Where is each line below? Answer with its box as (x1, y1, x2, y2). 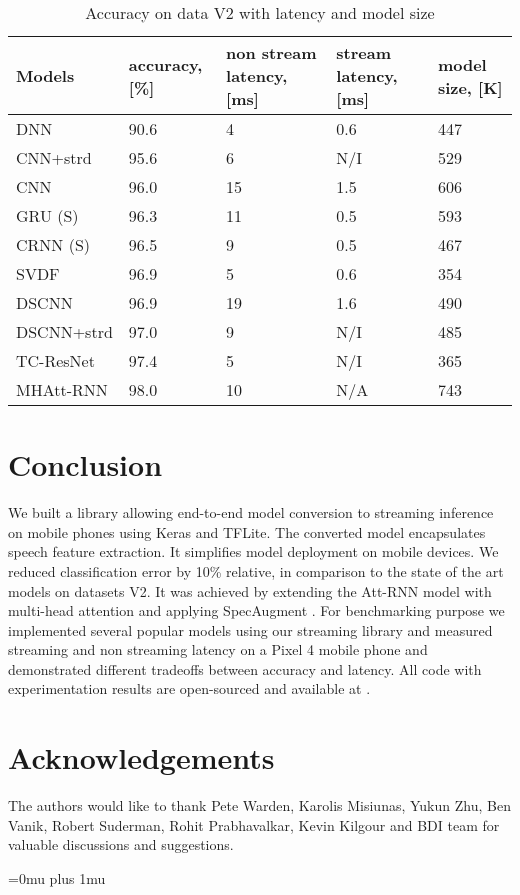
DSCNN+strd (16, 320, 113, 343)
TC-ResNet (16, 349, 95, 372)
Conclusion (8, 444, 163, 485)
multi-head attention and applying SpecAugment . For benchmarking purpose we (8, 600, 505, 621)
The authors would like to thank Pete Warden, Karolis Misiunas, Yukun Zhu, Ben (8, 795, 511, 816)
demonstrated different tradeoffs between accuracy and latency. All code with (8, 658, 482, 679)
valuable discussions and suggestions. (8, 834, 234, 855)
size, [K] (437, 75, 503, 99)
